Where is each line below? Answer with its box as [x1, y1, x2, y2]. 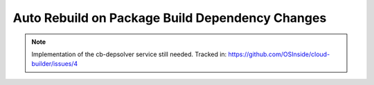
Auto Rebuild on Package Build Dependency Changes [12, 10, 327, 25]
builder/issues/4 [31, 60, 78, 68]
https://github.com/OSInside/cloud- [228, 50, 330, 58]
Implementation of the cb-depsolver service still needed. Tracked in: [31, 50, 227, 58]
